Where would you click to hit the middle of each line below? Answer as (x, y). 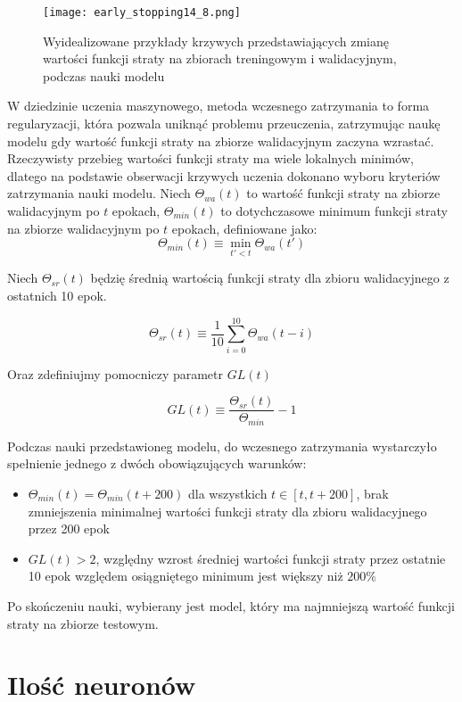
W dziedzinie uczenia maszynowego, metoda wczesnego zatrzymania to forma (219, 106)
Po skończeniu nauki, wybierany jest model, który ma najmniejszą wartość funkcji (231, 605)
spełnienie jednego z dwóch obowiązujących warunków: (157, 463)
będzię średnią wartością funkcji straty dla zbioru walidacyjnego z (270, 278)
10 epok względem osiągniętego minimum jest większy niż (186, 576)
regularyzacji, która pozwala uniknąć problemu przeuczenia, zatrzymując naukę (224, 124)
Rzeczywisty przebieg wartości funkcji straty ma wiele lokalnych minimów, (210, 158)
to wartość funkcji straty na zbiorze (343, 193)
